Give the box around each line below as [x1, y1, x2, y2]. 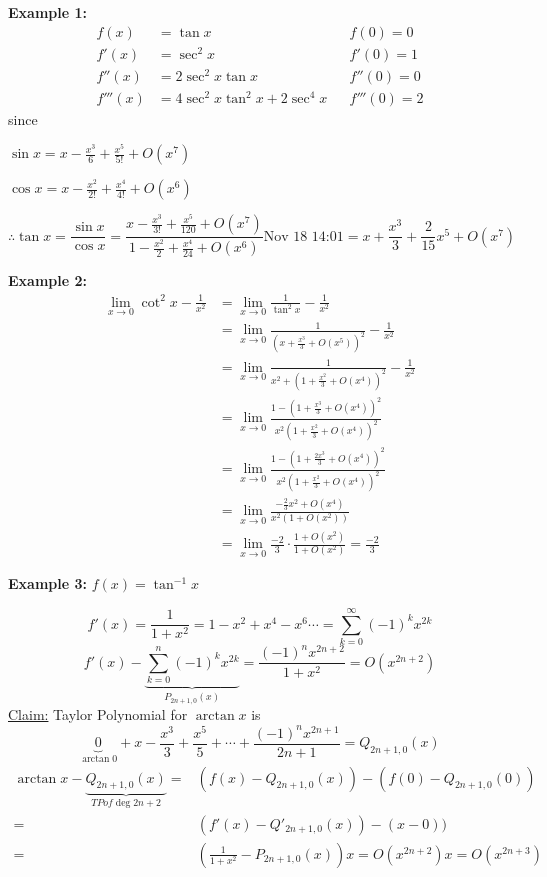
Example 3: [8, 573, 87, 594]
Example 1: [8, 2, 87, 22]
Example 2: [8, 270, 87, 291]
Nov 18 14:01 [263, 229, 344, 244]
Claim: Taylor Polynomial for [8, 704, 188, 725]
